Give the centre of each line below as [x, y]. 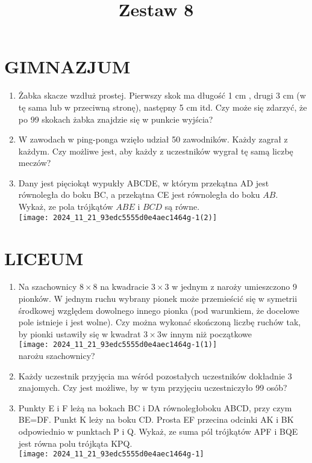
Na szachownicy [48, 287]
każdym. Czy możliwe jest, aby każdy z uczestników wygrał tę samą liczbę [156, 151]
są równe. [182, 207]
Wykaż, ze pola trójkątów [66, 207]
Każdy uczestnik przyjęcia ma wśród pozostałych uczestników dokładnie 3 [155, 376]
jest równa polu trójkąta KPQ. [75, 443]
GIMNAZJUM [67, 66]
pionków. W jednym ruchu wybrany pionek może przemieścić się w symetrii [158, 299]
